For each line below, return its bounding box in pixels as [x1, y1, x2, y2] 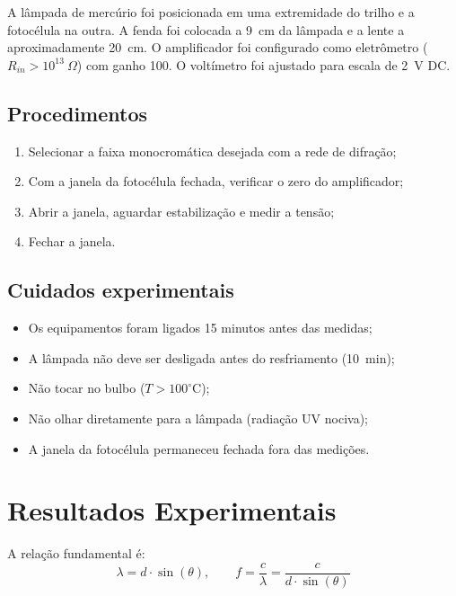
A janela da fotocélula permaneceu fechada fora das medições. [28, 439, 370, 458]
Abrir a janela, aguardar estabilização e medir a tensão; [28, 201, 335, 220]
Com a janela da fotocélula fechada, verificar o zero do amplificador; [28, 172, 404, 191]
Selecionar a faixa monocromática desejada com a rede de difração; [28, 141, 397, 160]
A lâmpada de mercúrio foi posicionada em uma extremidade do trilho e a [7, 3, 415, 21]
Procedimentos [7, 99, 148, 127]
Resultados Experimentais [7, 492, 337, 529]
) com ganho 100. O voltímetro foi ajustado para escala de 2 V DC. [76, 55, 451, 74]
